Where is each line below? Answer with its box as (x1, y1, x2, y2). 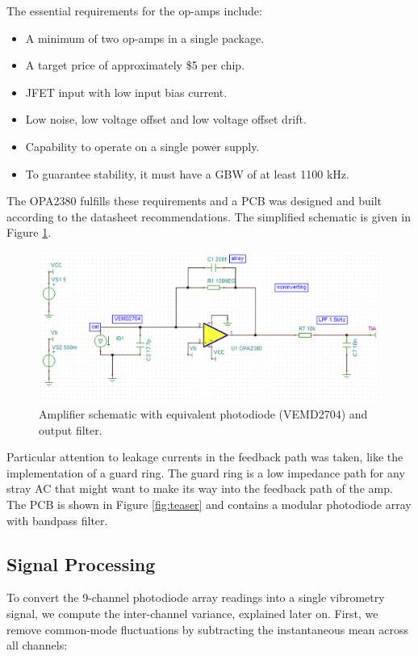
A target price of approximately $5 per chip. (25, 57, 245, 74)
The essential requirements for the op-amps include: (6, 2, 262, 19)
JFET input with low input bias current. (25, 83, 228, 100)
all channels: (6, 637, 68, 654)
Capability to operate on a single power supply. (25, 137, 260, 154)
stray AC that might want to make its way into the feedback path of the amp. (6, 480, 393, 497)
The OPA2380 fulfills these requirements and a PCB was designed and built (6, 192, 382, 209)
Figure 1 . (6, 224, 52, 241)
